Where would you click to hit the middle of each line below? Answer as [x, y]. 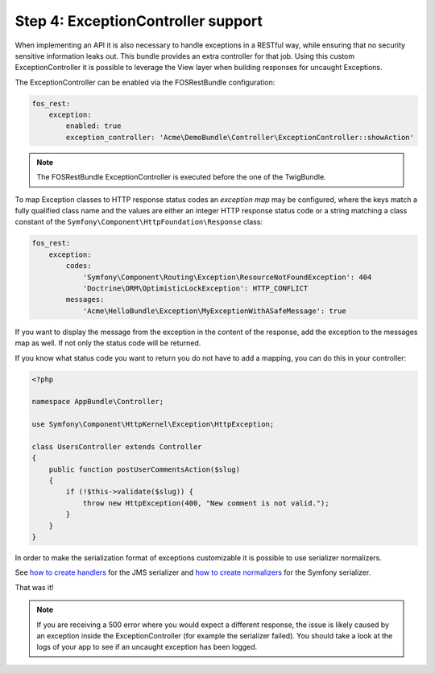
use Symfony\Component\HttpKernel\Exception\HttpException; [153, 424]
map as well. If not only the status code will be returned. [108, 343]
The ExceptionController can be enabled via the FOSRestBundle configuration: [145, 82]
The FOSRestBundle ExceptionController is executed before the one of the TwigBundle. [181, 177]
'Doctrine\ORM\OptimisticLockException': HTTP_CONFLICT [195, 288]
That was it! [34, 587]
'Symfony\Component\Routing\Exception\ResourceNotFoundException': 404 [227, 277]
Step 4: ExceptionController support [139, 21]
